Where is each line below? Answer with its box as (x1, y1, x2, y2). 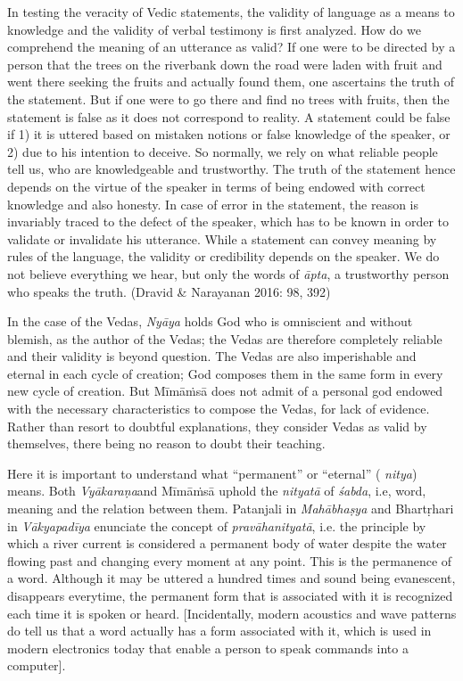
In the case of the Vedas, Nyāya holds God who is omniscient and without (7, 312, 413, 331)
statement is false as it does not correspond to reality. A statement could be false (7, 107, 451, 126)
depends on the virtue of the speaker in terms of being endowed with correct (7, 176, 426, 195)
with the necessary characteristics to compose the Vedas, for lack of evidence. (7, 399, 430, 418)
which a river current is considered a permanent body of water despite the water (7, 534, 447, 553)
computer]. (7, 656, 66, 675)
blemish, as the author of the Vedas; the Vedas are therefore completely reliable (7, 329, 442, 348)
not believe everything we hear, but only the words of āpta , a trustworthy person (7, 264, 450, 283)
